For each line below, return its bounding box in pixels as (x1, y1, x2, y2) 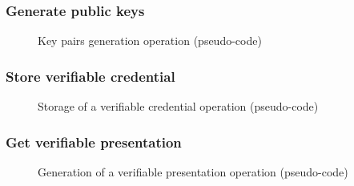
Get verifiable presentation (6, 131, 182, 152)
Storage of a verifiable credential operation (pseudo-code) (38, 98, 319, 115)
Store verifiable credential (6, 66, 175, 86)
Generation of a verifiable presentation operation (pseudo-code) (38, 163, 348, 180)
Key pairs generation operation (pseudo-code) (38, 32, 262, 49)
